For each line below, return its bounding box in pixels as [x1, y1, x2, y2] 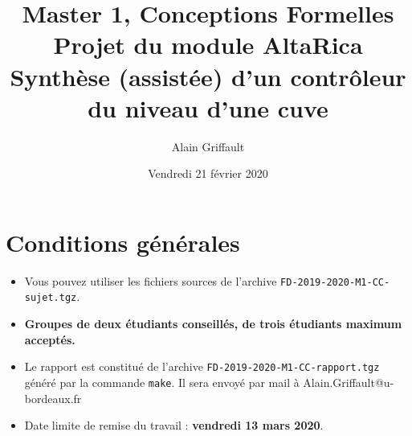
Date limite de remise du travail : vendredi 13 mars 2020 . [24, 417, 324, 434]
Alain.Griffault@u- [303, 373, 394, 390]
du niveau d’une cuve [88, 91, 328, 124]
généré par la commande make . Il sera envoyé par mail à [24, 373, 300, 390]
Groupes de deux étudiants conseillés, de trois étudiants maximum [24, 315, 402, 332]
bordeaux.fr [24, 389, 82, 406]
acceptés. [24, 331, 75, 348]
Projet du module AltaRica [53, 28, 363, 61]
